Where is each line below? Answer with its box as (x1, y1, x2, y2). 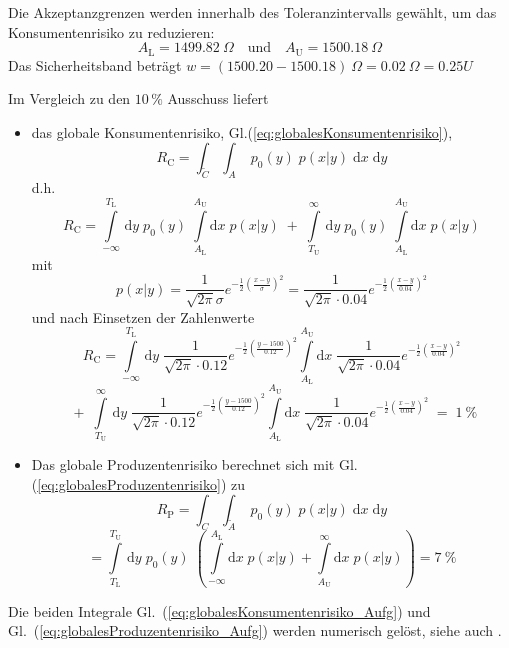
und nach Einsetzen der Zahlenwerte (31, 306, 255, 327)
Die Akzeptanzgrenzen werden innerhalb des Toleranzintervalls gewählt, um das (8, 2, 497, 22)
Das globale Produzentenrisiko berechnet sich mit (31, 454, 335, 475)
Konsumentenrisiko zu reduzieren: (8, 21, 215, 42)
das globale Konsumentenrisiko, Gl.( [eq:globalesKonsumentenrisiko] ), (31, 121, 453, 142)
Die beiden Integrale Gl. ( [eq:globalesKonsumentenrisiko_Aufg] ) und (8, 600, 431, 621)
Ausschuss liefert (167, 88, 269, 109)
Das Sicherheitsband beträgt (8, 54, 182, 75)
